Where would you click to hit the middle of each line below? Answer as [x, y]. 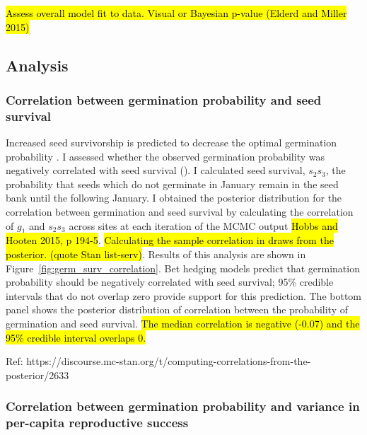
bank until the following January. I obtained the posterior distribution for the [174, 198]
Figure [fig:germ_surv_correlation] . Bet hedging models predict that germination [183, 268]
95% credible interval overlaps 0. [76, 337]
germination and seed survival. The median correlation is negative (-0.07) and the [183, 324]
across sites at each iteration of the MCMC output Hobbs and [203, 225]
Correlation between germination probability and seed [164, 99]
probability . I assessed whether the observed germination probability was [165, 156]
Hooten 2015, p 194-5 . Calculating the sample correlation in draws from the [170, 240]
